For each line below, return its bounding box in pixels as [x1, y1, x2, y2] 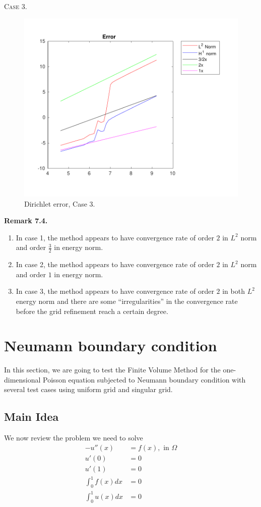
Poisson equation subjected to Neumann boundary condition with [43, 374, 246, 385]
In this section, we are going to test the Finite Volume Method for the [4, 364, 221, 375]
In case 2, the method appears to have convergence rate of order [16, 259, 214, 270]
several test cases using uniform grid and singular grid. [4, 384, 173, 395]
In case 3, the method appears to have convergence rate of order [16, 286, 214, 296]
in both [222, 286, 245, 296]
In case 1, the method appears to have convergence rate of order [16, 232, 214, 242]
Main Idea [4, 409, 59, 424]
